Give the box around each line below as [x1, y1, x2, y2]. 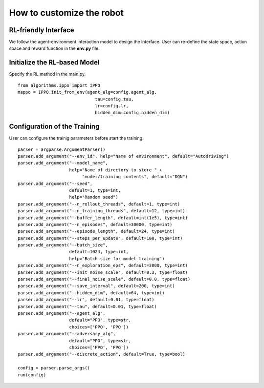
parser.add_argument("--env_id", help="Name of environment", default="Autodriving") [18, 154, 229, 159]
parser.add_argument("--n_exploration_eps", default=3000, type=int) [18, 263, 188, 268]
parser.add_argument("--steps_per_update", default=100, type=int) [18, 235, 183, 241]
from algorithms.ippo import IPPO [18, 82, 100, 88]
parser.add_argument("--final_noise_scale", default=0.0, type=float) [18, 276, 191, 282]
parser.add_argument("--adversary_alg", [18, 331, 116, 337]
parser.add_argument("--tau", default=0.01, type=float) [18, 304, 157, 309]
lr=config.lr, [94, 103, 129, 108]
